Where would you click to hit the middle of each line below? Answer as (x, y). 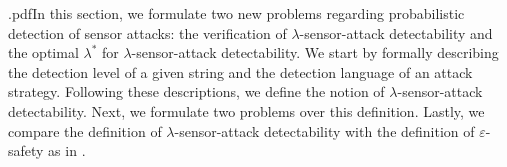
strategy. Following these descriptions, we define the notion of (196, 91)
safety (26, 150)
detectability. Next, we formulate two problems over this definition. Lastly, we (246, 110)
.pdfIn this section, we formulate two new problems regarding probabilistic (236, 13)
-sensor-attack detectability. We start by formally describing (315, 52)
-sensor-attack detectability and (396, 32)
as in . (67, 150)
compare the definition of (85, 130)
